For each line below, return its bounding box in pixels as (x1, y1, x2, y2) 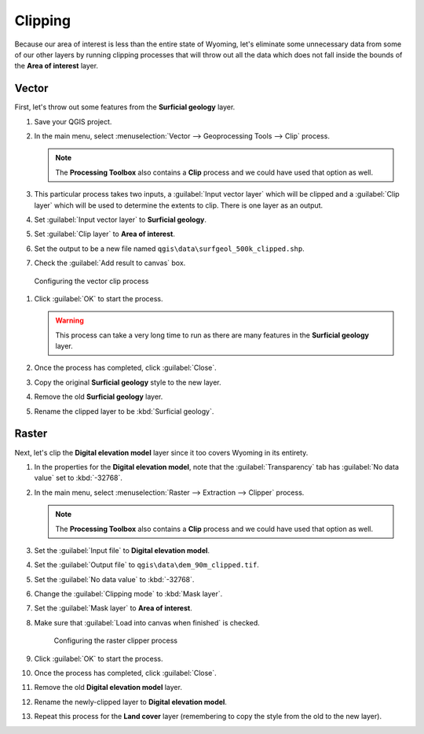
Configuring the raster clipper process (53, 636, 178, 645)
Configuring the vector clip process (34, 276, 149, 286)
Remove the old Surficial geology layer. (34, 392, 163, 401)
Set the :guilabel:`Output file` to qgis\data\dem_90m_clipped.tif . (34, 560, 259, 570)
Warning (55, 315, 84, 326)
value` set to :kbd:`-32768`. (34, 473, 123, 483)
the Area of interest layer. (14, 61, 98, 71)
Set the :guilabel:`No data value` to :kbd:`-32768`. (34, 574, 195, 584)
